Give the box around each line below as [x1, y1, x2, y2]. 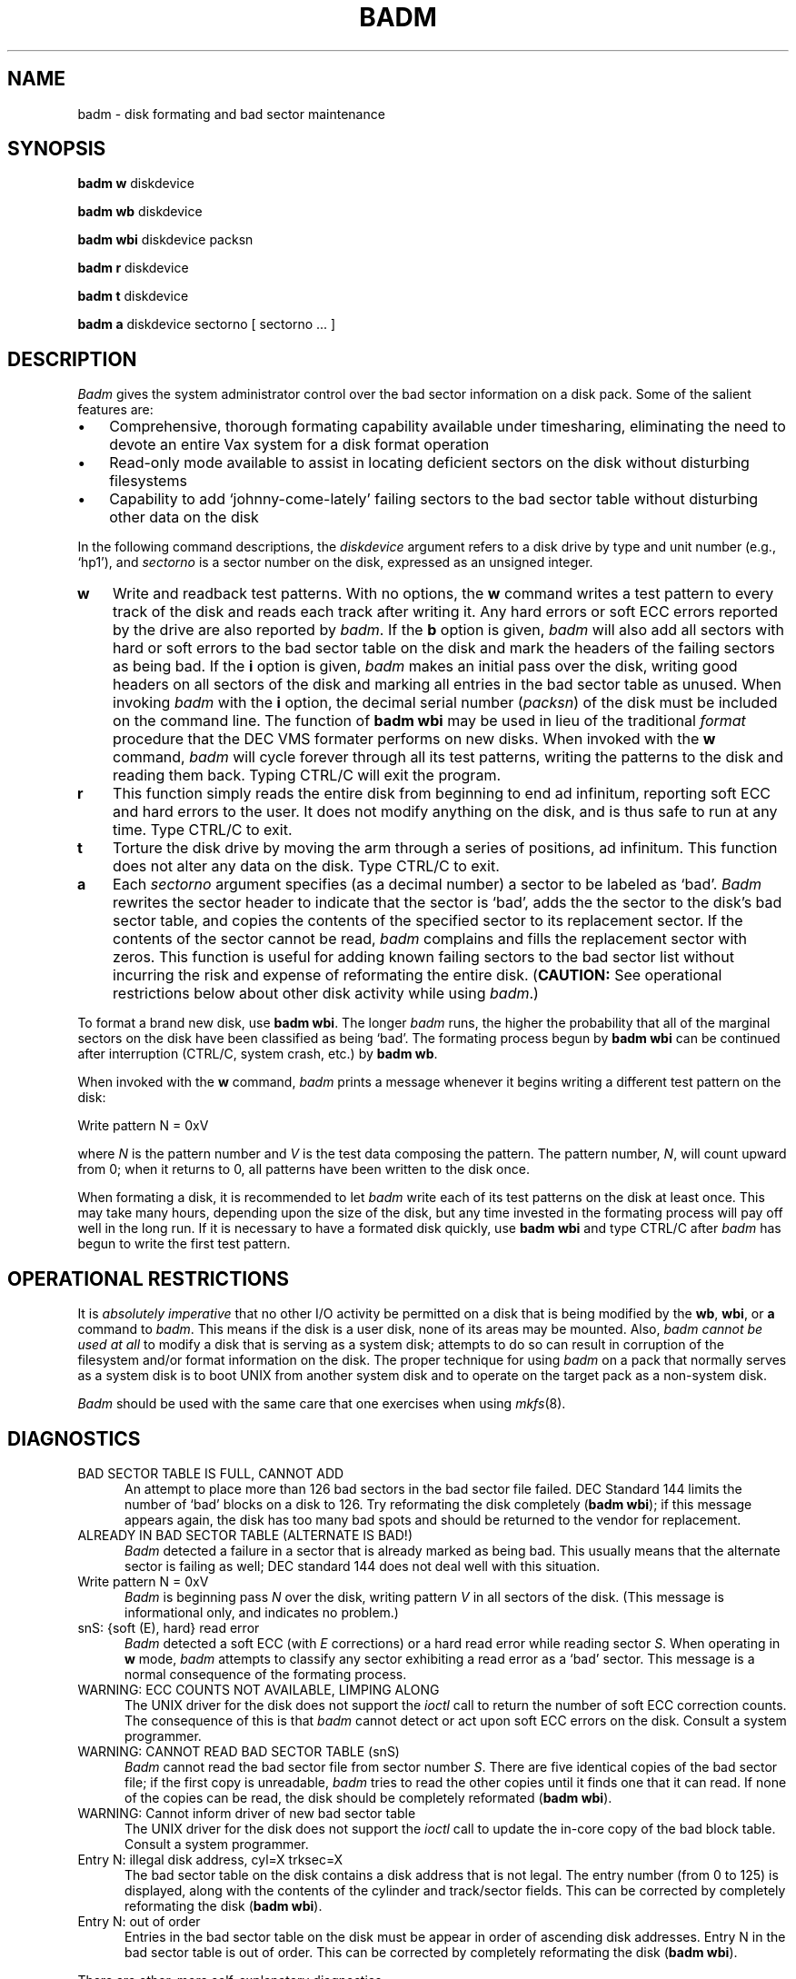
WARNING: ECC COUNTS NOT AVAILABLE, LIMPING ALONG [77, 1681, 440, 1697]
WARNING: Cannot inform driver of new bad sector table [77, 1805, 416, 1821]
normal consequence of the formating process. [124, 1666, 407, 1682]
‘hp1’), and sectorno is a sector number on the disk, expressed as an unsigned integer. [77, 554, 593, 571]
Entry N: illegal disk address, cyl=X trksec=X [77, 1851, 343, 1867]
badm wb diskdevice [77, 204, 203, 220]
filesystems [109, 472, 187, 491]
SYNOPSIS [7, 137, 106, 161]
